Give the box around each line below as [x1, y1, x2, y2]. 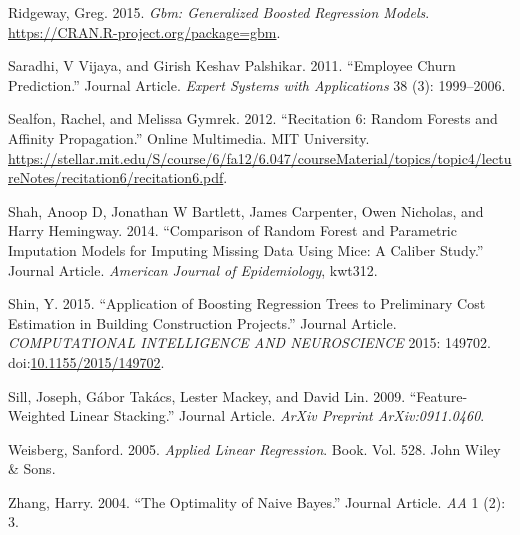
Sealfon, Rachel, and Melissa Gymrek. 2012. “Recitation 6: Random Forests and [8, 108, 498, 129]
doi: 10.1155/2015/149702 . [8, 351, 165, 372]
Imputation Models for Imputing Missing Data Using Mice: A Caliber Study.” [8, 239, 484, 260]
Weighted [8, 405, 66, 426]
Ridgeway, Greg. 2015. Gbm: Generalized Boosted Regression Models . [8, 2, 430, 22]
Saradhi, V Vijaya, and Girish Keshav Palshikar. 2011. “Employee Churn [8, 55, 456, 76]
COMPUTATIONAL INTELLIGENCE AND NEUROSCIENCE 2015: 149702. [8, 332, 491, 353]
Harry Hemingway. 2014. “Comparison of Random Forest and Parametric [8, 220, 457, 241]
